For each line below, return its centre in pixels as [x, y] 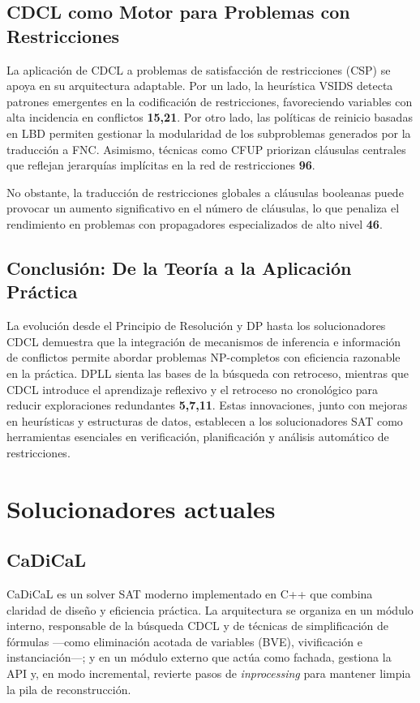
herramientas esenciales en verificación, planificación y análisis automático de [198, 437]
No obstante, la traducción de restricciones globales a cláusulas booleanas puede [205, 192]
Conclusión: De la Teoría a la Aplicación [179, 267]
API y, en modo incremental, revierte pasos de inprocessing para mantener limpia [209, 673]
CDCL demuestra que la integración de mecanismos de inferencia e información [204, 341]
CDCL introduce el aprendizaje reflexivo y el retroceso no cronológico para [193, 389]
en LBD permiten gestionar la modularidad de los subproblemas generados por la [209, 133]
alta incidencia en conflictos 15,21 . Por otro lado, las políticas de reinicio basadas [210, 117]
